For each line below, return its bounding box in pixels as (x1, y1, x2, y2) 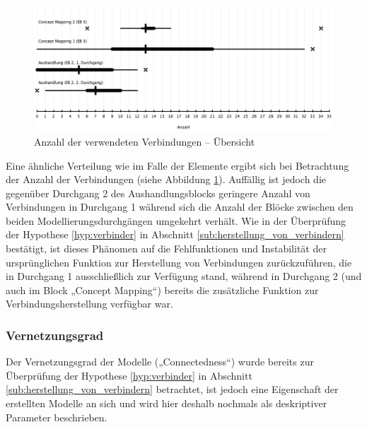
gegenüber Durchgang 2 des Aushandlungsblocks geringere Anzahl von (6, 185, 310, 200)
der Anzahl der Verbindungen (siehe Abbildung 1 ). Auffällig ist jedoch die (6, 172, 327, 187)
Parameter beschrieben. (6, 409, 107, 424)
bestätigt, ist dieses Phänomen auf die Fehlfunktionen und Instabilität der (6, 241, 327, 256)
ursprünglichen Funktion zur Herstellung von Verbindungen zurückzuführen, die (6, 255, 352, 269)
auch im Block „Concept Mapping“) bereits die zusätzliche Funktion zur (6, 282, 319, 297)
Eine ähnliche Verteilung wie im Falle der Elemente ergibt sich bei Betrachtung (6, 158, 349, 172)
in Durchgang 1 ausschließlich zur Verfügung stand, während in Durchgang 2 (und (6, 269, 362, 283)
